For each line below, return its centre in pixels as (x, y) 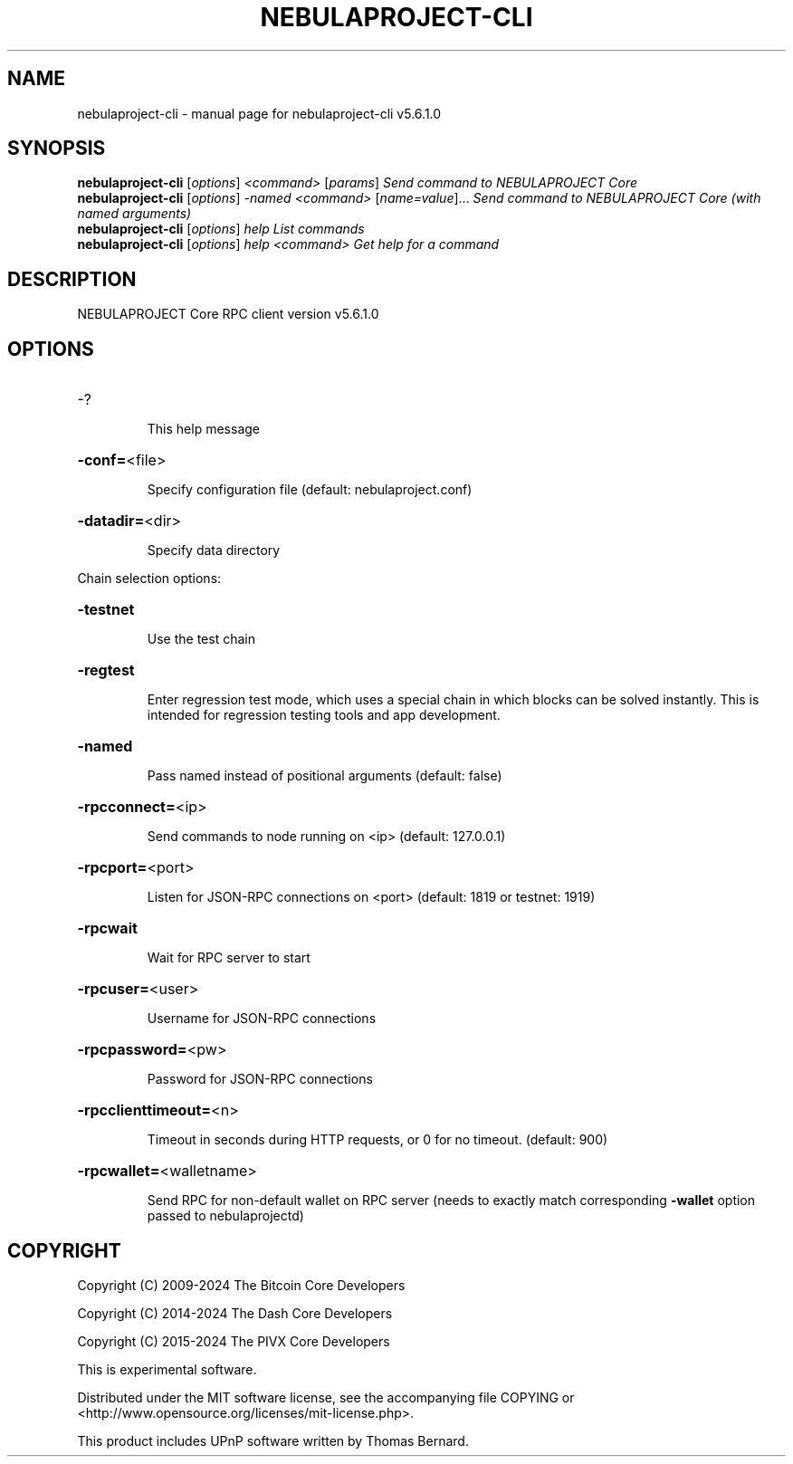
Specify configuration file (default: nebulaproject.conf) (310, 490)
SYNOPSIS (57, 148)
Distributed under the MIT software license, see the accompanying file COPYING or (326, 1397)
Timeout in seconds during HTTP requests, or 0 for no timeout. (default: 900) (377, 1140)
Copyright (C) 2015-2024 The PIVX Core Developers (234, 1341)
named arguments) (134, 214)
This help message (203, 429)
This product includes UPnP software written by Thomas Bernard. (273, 1440)
